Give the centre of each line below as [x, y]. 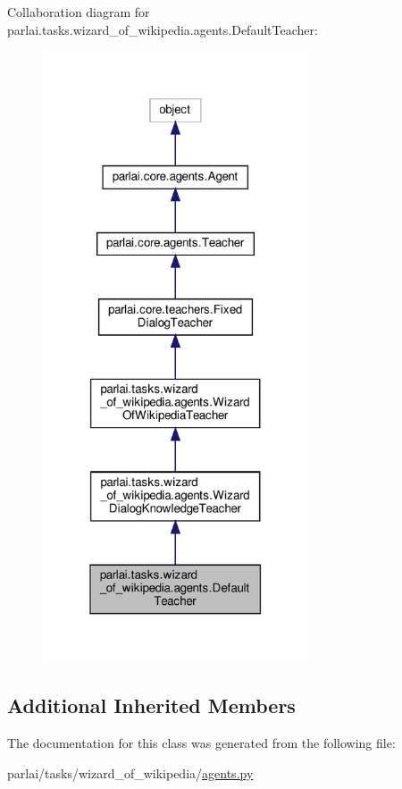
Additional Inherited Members [151, 705]
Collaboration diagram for [79, 12]
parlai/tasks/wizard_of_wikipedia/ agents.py [130, 772]
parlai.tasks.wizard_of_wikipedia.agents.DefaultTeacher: [163, 29]
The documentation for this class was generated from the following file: [201, 743]
